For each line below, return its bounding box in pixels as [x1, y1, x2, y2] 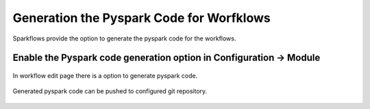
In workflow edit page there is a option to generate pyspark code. [12, 71, 198, 80]
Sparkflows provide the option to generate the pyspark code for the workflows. [12, 34, 236, 43]
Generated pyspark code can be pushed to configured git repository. [12, 87, 208, 95]
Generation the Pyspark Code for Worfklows [12, 10, 271, 25]
